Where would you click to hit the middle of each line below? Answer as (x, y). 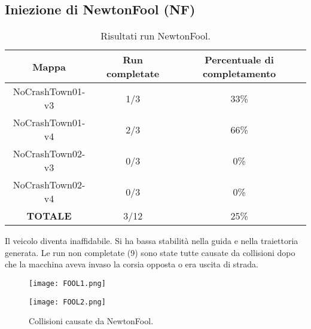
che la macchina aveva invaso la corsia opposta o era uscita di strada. (132, 264)
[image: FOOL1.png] (67, 283)
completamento (239, 74)
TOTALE (49, 216)
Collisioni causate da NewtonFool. (91, 321)
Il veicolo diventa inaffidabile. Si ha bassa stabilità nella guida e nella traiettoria (152, 241)
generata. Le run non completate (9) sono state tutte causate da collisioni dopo (150, 252)
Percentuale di (239, 60)
